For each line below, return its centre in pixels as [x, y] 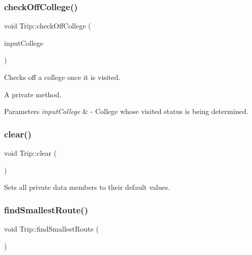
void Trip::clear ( [31, 153]
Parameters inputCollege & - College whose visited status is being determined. [126, 111]
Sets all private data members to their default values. [87, 187]
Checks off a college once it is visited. [62, 77]
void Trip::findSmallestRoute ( [51, 229]
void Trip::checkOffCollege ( [48, 26]
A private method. [33, 94]
